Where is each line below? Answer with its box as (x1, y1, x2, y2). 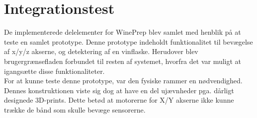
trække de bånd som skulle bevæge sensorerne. (4, 104, 146, 115)
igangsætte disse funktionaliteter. (4, 65, 105, 76)
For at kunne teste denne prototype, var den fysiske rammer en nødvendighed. (4, 75, 243, 86)
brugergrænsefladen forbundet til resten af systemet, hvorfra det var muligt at (4, 56, 242, 66)
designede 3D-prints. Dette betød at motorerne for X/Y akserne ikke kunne (4, 95, 234, 105)
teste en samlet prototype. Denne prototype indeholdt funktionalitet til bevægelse (4, 36, 253, 47)
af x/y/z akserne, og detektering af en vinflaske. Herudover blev (4, 46, 198, 57)
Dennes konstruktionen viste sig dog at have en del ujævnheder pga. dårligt (4, 85, 234, 95)
